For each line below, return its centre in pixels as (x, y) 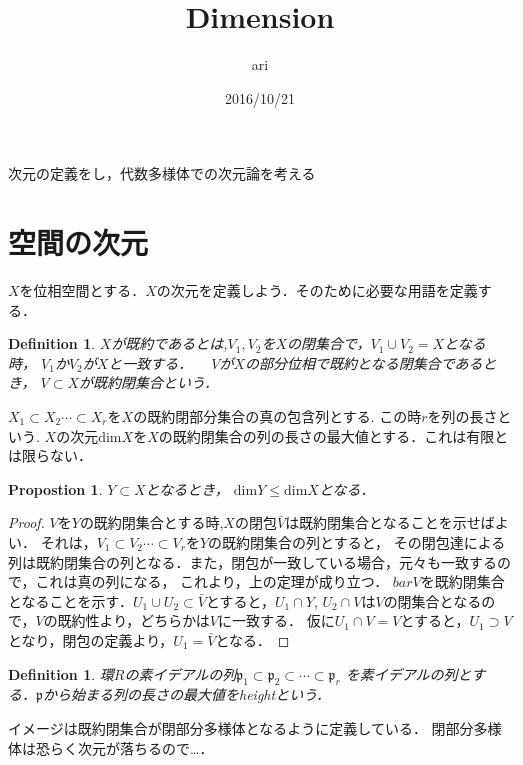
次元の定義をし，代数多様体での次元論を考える (162, 173)
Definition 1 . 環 (61, 673)
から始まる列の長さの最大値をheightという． (187, 694)
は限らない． (50, 455)
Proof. (26, 522)
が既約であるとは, (169, 343)
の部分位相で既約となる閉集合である (364, 362)
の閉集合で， (329, 343)
